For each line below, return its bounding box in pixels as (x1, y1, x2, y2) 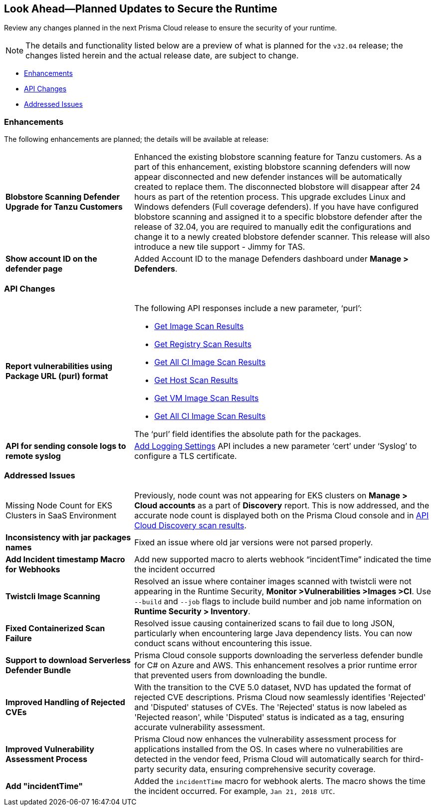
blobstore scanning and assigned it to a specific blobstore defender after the (134, 212, 422, 222)
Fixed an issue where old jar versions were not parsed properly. (134, 537, 373, 547)
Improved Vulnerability (5, 744, 94, 754)
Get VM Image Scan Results (154, 393, 259, 403)
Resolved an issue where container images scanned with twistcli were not (134, 576, 412, 586)
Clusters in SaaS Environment (5, 510, 117, 520)
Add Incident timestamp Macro (5, 554, 125, 564)
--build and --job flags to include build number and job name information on (134, 596, 422, 606)
